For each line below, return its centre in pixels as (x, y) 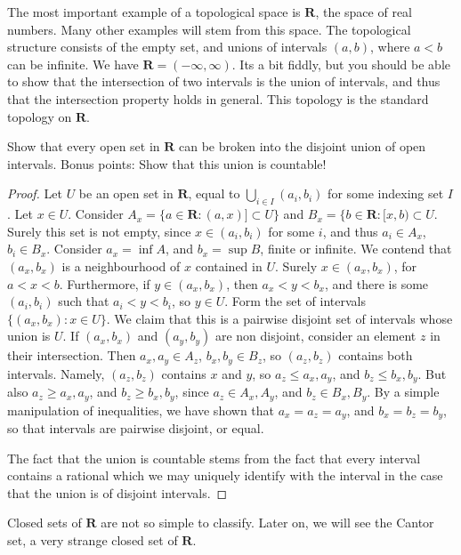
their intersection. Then (72, 355)
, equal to (214, 193)
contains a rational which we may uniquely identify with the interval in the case (225, 475)
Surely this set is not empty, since (99, 231)
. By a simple (403, 392)
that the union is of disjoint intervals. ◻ (117, 492)
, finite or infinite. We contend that (356, 249)
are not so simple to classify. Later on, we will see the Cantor (267, 523)
